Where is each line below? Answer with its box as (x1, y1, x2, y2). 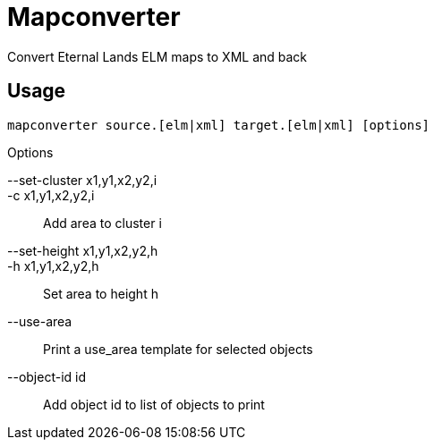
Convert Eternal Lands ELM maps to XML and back (7, 48, 308, 64)
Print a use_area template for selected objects (43, 341, 313, 357)
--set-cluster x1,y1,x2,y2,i (7, 172, 157, 188)
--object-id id (7, 368, 87, 384)
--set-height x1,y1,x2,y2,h (7, 242, 158, 258)
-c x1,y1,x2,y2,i (7, 187, 95, 203)
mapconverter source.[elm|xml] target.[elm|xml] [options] (7, 117, 430, 132)
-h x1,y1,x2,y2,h (7, 257, 99, 274)
